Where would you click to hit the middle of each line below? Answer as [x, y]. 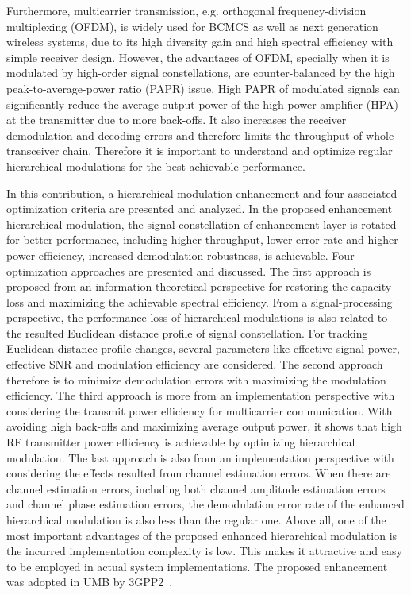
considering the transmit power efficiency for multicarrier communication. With [200, 410]
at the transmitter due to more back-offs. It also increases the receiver [177, 120]
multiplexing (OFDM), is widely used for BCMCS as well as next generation [192, 26]
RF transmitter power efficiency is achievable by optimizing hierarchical [181, 442]
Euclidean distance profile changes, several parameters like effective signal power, [203, 348]
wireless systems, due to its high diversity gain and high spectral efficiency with [200, 42]
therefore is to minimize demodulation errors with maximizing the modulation [196, 379]
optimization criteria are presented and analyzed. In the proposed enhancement [200, 209]
